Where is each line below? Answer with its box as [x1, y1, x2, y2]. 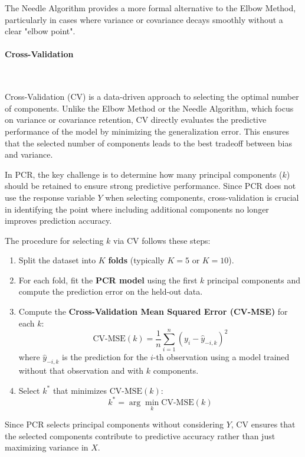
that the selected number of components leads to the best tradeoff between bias [5, 136, 292, 149]
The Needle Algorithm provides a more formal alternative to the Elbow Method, [5, 2, 296, 14]
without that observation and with [18, 364, 144, 377]
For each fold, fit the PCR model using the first [18, 273, 198, 286]
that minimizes [53, 384, 107, 396]
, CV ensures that [231, 418, 296, 430]
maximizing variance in [5, 441, 88, 453]
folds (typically [108, 254, 165, 266]
